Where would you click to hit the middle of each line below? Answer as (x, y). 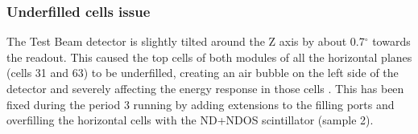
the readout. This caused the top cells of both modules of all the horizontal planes (209, 57)
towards (391, 41)
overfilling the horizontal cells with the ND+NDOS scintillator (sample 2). (190, 120)
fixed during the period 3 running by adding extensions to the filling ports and (201, 104)
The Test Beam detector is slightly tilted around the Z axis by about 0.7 (186, 41)
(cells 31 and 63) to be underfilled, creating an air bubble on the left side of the (203, 73)
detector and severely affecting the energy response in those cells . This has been (205, 88)
